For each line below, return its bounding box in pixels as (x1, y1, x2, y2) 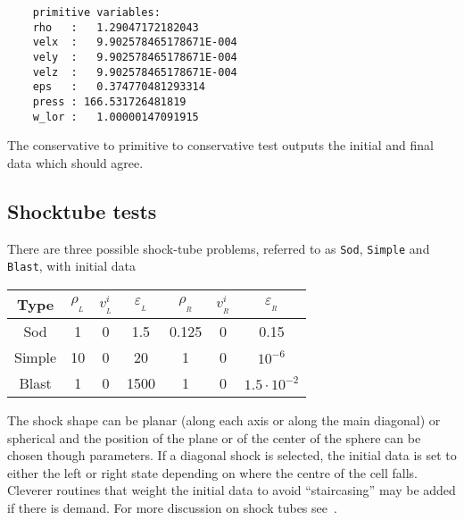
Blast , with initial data (7, 256, 136, 275)
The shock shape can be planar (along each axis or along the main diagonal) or (7, 410, 441, 429)
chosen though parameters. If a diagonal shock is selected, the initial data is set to (7, 446, 457, 465)
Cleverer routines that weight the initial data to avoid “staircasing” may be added (7, 481, 456, 499)
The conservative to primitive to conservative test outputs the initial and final (7, 136, 434, 155)
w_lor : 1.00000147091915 (32, 110, 199, 123)
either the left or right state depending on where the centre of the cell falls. (7, 463, 418, 482)
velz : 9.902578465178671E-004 (32, 65, 237, 79)
